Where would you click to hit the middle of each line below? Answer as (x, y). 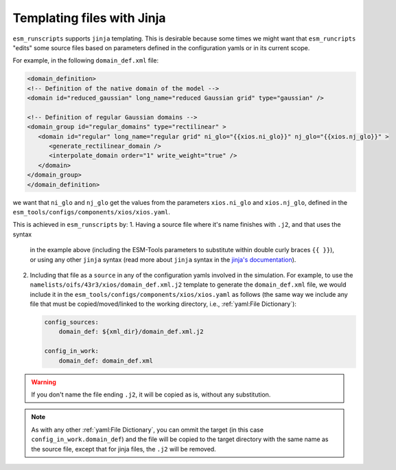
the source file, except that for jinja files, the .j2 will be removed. (124, 449)
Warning (44, 382)
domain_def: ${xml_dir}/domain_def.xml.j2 (131, 332)
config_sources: (72, 322)
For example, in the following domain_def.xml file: (86, 60)
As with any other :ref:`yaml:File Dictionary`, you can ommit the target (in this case (148, 429)
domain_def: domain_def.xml (106, 360)
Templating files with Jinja (89, 18)
